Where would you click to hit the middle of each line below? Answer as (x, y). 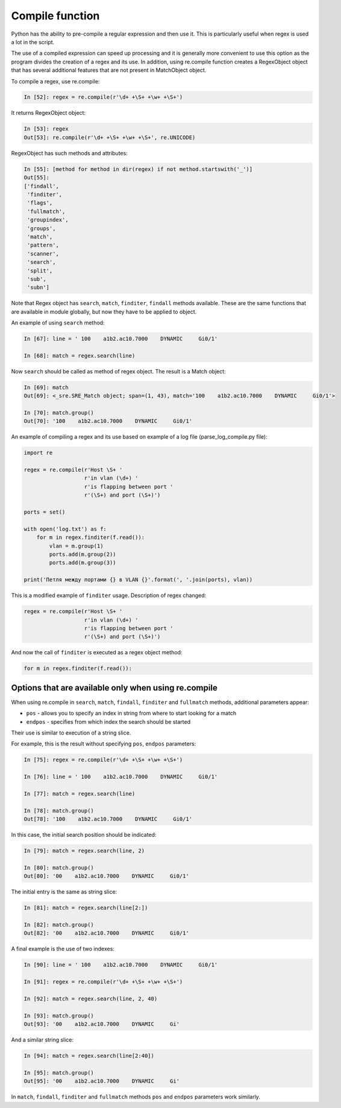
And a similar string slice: (42, 1040)
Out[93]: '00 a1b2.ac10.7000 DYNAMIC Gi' (102, 1024)
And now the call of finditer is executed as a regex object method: (97, 652)
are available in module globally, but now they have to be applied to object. (104, 312)
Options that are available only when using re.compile (114, 688)
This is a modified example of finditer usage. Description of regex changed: (109, 596)
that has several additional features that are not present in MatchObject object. (109, 70)
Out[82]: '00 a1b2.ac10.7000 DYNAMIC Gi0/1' (106, 933)
